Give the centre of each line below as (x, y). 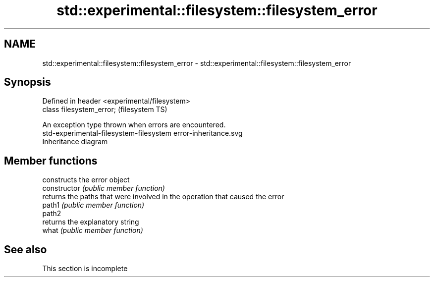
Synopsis (27, 82)
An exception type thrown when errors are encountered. (134, 125)
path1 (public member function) (93, 205)
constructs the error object (86, 180)
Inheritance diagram (75, 142)
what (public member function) (93, 230)
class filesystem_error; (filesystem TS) (105, 110)
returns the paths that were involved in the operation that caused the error (163, 197)
